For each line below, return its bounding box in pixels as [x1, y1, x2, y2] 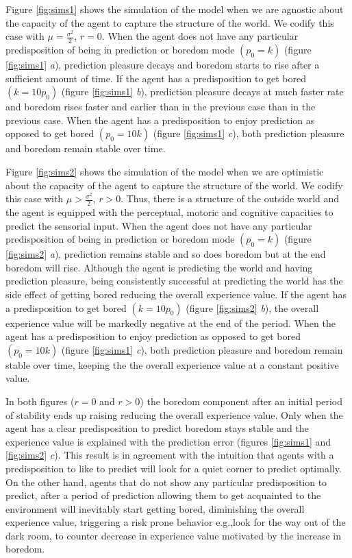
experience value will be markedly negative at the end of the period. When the [5, 315, 336, 330]
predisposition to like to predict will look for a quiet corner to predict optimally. [5, 461, 342, 475]
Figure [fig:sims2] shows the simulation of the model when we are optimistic [5, 164, 324, 178]
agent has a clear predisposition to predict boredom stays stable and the [5, 421, 309, 435]
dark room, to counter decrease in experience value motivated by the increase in [5, 528, 341, 542]
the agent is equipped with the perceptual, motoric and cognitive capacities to [5, 205, 334, 219]
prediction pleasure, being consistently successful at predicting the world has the [5, 274, 343, 288]
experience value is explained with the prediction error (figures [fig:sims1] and [5, 434, 331, 448]
